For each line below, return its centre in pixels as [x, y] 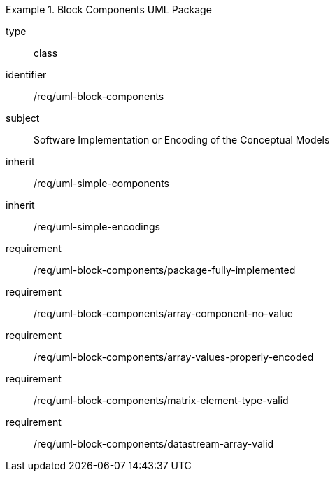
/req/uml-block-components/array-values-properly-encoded [174, 357]
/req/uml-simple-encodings [97, 227]
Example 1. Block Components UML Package [109, 9]
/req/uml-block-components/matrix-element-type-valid [161, 400]
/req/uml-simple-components [102, 183]
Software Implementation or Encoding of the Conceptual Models [182, 140]
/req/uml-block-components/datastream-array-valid [154, 444]
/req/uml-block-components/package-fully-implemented [165, 270]
